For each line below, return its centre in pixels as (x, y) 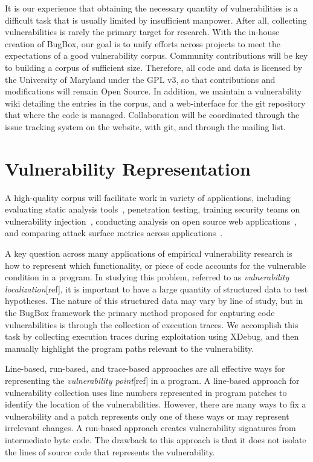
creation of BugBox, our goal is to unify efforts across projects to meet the (143, 43)
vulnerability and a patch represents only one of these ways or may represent (147, 416)
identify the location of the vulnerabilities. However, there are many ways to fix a (156, 404)
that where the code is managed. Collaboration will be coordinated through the (152, 115)
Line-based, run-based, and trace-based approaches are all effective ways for (145, 368)
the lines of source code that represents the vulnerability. (110, 451)
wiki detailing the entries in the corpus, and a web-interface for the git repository (155, 103)
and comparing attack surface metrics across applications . (114, 233)
